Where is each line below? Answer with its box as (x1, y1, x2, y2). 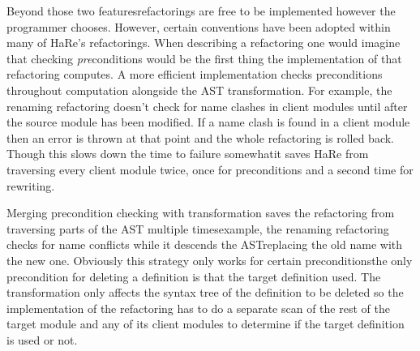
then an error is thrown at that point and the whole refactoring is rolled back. (6, 129, 395, 146)
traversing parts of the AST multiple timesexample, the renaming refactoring (6, 220, 389, 237)
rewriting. (6, 177, 55, 194)
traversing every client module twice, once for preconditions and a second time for (6, 161, 414, 178)
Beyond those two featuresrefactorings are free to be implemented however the (6, 2, 396, 19)
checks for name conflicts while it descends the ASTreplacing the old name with (6, 236, 403, 253)
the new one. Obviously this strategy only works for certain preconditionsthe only (6, 251, 413, 268)
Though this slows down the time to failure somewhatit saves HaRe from (6, 145, 369, 162)
